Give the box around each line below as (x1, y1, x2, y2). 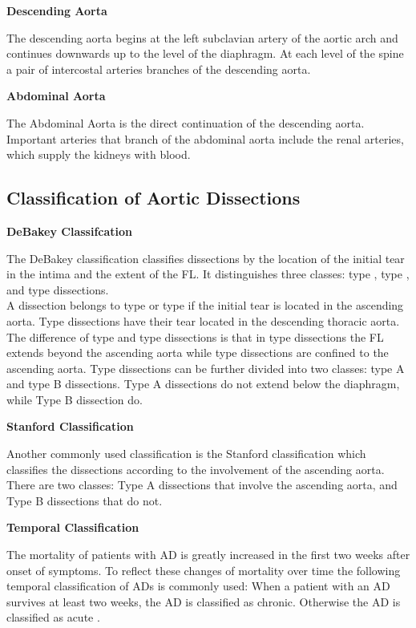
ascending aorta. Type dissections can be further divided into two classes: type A (6, 359, 405, 376)
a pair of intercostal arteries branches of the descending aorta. (6, 60, 311, 77)
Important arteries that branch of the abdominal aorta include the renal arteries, (6, 130, 404, 147)
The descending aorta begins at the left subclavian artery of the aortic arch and (6, 29, 398, 46)
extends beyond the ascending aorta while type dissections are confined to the (6, 344, 389, 361)
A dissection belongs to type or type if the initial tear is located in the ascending (6, 297, 404, 314)
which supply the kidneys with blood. (6, 146, 191, 163)
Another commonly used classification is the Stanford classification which (6, 445, 366, 462)
